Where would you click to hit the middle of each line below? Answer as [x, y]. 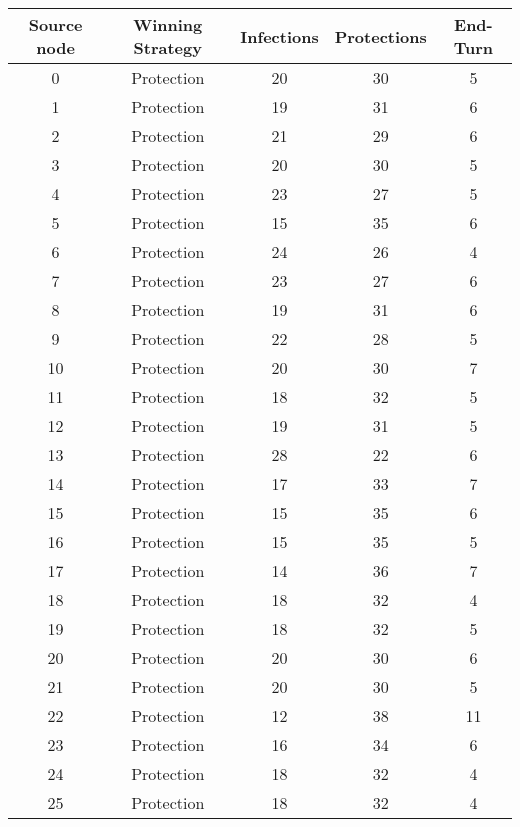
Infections [279, 36]
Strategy [167, 47]
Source [55, 24]
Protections [380, 36]
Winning [168, 24]
